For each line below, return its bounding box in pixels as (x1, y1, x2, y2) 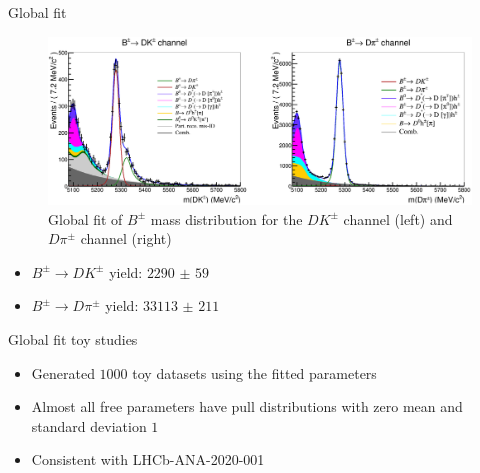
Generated (31, 362, 95, 383)
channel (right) (80, 228, 172, 249)
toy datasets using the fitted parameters (132, 362, 377, 383)
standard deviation (31, 415, 147, 436)
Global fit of (48, 208, 123, 229)
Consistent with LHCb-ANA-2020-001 (31, 449, 265, 470)
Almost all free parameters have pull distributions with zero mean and (31, 396, 463, 417)
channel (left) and (343, 208, 453, 229)
